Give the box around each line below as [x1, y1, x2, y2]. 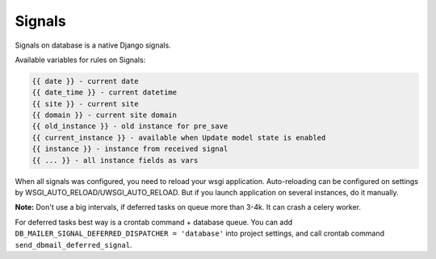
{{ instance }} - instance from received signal [31, 144, 228, 153]
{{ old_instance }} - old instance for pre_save [31, 122, 228, 131]
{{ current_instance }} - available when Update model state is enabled [31, 133, 326, 142]
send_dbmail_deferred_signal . [15, 240, 132, 249]
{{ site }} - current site [31, 99, 139, 108]
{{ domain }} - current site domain [31, 111, 178, 120]
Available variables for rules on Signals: [15, 55, 146, 65]
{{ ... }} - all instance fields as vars [31, 156, 199, 165]
